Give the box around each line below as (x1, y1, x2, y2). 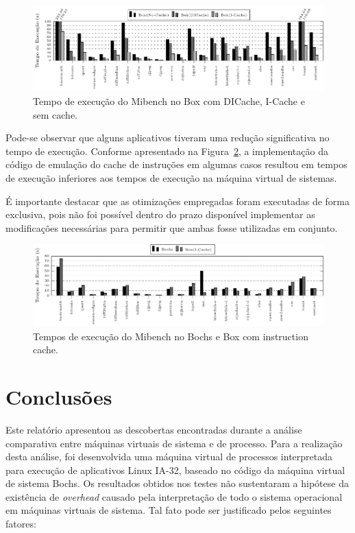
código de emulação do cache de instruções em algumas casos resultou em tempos (5, 157, 347, 171)
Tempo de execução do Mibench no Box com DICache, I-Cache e (33, 93, 305, 108)
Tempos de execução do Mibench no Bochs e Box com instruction (33, 329, 308, 343)
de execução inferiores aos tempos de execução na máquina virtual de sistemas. (5, 170, 337, 185)
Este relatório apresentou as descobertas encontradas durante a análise (5, 422, 302, 436)
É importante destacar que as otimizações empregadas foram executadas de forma (5, 193, 350, 208)
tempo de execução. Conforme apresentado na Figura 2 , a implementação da (5, 143, 328, 158)
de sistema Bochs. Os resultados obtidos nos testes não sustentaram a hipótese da (5, 476, 349, 490)
